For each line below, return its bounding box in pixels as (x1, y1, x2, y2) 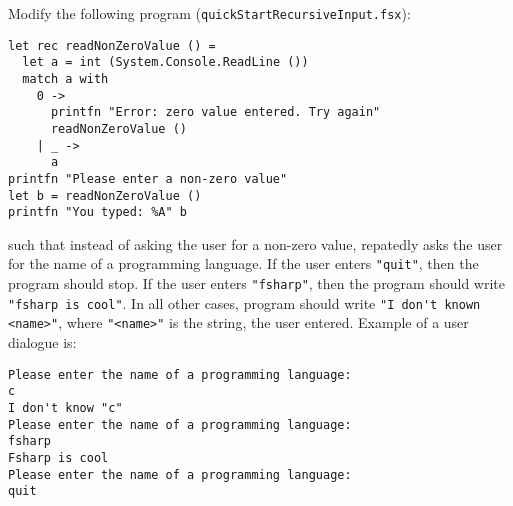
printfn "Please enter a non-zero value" (8, 171, 288, 186)
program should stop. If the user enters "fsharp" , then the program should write (8, 273, 506, 294)
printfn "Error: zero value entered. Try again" (50, 105, 381, 120)
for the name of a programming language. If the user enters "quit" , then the (8, 253, 479, 274)
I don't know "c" (8, 401, 123, 415)
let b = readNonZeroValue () (8, 188, 202, 203)
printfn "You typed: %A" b (8, 205, 187, 220)
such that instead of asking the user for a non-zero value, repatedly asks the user (8, 233, 503, 254)
